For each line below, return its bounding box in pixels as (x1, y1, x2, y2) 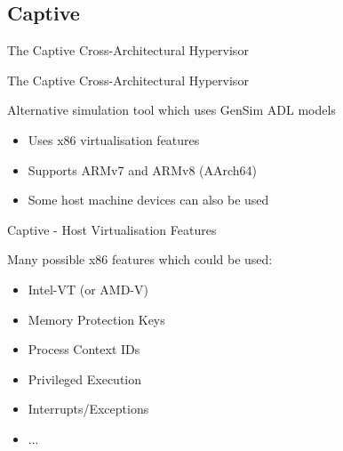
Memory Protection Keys (28, 310, 165, 328)
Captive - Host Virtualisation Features (7, 220, 217, 238)
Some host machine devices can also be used (28, 190, 269, 209)
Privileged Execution (28, 369, 142, 388)
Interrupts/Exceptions (28, 399, 149, 418)
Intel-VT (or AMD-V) (28, 279, 148, 298)
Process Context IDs (28, 340, 140, 358)
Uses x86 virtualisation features (28, 130, 200, 149)
